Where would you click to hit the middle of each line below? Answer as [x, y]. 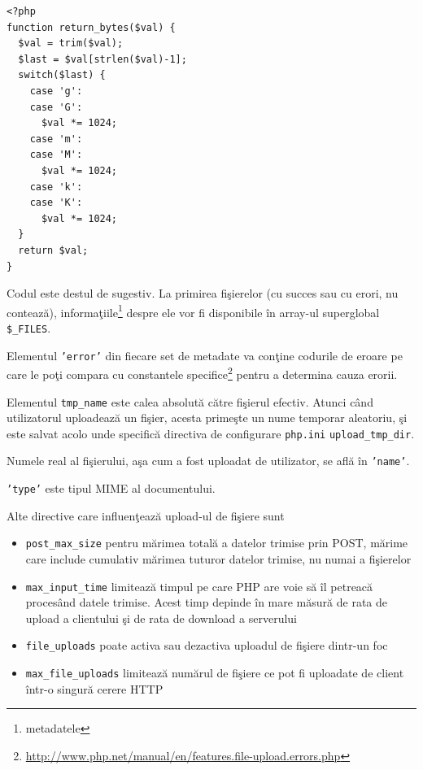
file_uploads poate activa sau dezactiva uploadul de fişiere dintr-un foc [207, 645]
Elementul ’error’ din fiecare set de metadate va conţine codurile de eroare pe [205, 355]
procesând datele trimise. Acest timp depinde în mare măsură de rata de [206, 602]
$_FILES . [29, 327]
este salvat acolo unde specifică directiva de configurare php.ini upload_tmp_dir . [211, 433]
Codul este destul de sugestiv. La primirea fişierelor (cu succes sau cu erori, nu [203, 293]
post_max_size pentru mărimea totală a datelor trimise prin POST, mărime [217, 543]
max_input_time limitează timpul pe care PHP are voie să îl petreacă [199, 586]
